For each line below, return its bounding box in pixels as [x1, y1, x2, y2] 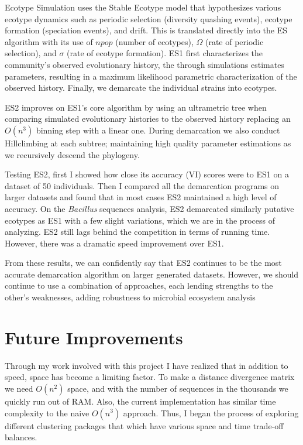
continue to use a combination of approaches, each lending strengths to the [5, 279, 273, 292]
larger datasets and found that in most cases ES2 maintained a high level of [5, 191, 277, 203]
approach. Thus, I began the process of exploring [123, 406, 299, 419]
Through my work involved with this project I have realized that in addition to [5, 359, 288, 371]
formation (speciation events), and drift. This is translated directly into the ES [5, 24, 287, 36]
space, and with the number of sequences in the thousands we [67, 382, 288, 394]
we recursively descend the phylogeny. [5, 148, 140, 160]
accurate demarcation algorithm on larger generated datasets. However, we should [5, 268, 299, 280]
